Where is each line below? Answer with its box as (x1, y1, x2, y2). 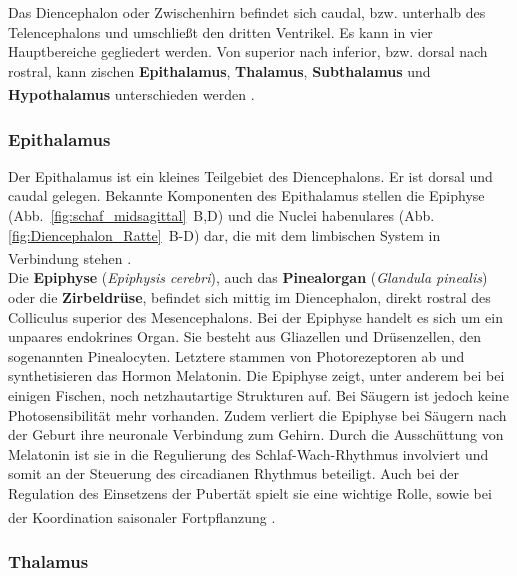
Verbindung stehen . (8, 247, 132, 268)
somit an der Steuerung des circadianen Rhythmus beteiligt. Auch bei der (8, 463, 459, 484)
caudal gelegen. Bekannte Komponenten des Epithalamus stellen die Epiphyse (8, 185, 485, 206)
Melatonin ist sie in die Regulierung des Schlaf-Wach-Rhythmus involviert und (8, 443, 489, 464)
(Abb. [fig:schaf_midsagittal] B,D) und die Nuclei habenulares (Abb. (8, 205, 435, 226)
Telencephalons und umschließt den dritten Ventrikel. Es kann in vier (8, 21, 433, 42)
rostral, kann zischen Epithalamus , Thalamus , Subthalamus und (8, 60, 431, 81)
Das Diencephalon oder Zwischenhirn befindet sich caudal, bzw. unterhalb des (8, 2, 486, 22)
